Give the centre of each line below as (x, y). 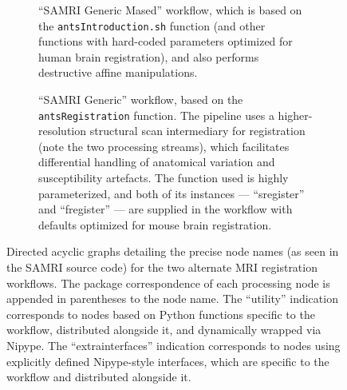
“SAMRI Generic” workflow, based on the (141, 99)
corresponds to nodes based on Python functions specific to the (161, 314)
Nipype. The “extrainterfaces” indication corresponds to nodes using (173, 345)
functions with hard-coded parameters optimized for (166, 41)
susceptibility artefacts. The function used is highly (164, 178)
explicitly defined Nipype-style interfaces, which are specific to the (168, 361)
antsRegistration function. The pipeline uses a (156, 115)
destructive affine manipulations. (118, 72)
